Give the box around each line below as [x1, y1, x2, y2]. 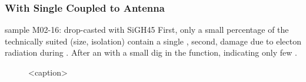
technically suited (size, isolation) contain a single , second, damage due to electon [5, 35, 301, 47]
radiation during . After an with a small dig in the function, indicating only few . [5, 46, 297, 59]
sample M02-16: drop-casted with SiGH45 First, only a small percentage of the [5, 23, 289, 36]
